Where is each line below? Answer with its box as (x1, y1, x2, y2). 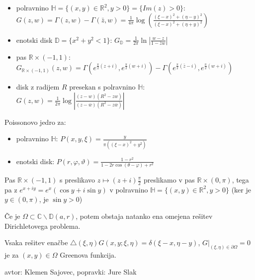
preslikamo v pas (143, 175, 195, 185)
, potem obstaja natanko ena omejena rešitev (76, 211, 213, 221)
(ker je (231, 184, 251, 194)
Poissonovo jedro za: (4, 116, 66, 127)
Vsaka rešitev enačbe (4, 237, 68, 248)
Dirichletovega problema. (4, 220, 81, 231)
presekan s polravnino (69, 82, 136, 92)
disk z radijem (16, 82, 60, 92)
